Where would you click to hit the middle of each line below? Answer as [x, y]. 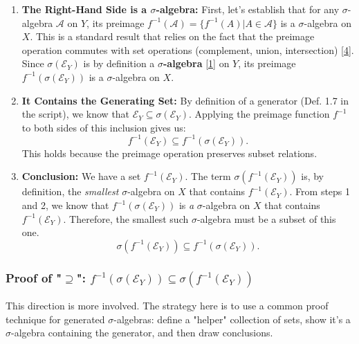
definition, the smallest [70, 191]
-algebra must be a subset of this [266, 218]
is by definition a [119, 63]
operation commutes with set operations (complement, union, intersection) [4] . [188, 49]
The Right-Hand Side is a [84, 9]
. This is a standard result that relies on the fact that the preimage [172, 36]
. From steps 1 [320, 191]
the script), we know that [76, 114]
